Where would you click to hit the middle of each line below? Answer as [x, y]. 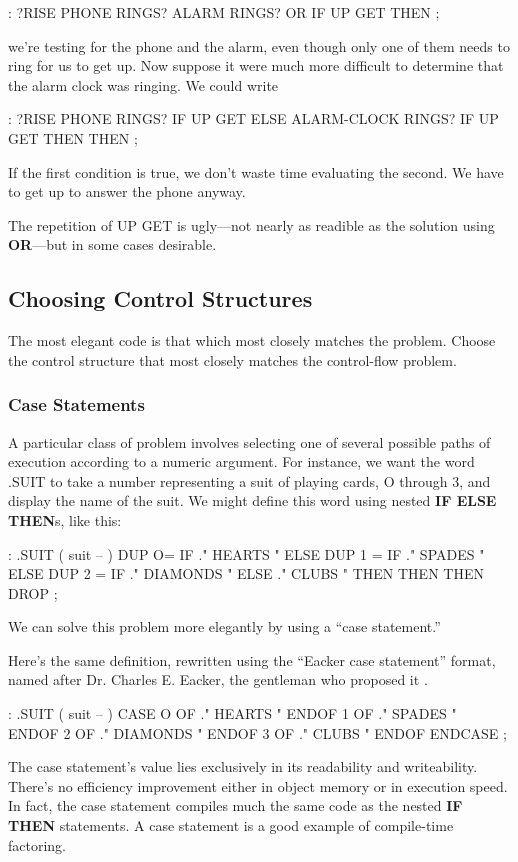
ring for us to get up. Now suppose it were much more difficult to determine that [256, 65]
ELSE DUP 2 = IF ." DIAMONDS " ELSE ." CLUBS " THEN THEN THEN [246, 573]
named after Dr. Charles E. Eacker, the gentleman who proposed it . [218, 679]
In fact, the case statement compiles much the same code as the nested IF [235, 805]
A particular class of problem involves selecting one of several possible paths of [249, 441]
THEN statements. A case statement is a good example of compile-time [231, 825]
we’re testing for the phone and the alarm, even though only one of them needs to [259, 45]
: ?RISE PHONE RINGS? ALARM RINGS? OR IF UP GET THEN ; [224, 12]
